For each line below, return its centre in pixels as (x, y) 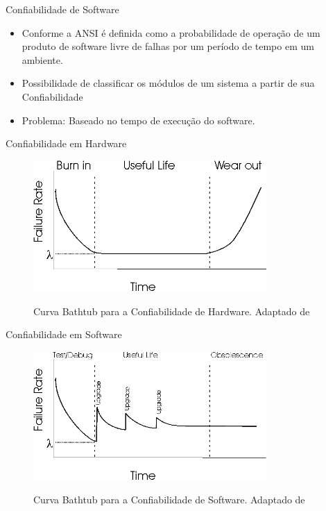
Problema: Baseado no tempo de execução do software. (138, 120)
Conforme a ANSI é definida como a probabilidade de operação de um (171, 32)
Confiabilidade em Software (64, 334)
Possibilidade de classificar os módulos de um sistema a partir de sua (168, 83)
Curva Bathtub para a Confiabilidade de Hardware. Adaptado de (172, 311)
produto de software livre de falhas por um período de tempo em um (168, 46)
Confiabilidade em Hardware (66, 143)
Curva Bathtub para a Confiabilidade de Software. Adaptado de (169, 500)
